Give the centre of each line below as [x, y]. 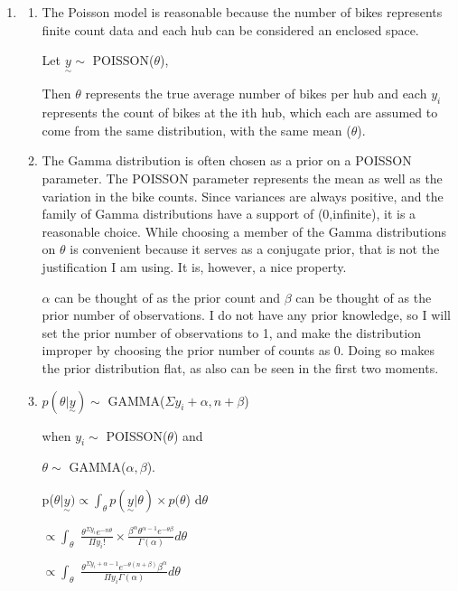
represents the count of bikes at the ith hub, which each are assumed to [240, 113]
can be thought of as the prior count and [168, 297]
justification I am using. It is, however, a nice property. [194, 266]
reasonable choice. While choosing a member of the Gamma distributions [244, 231]
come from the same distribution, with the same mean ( [196, 130]
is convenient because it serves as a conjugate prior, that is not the [255, 249]
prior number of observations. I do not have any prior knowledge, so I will [246, 315]
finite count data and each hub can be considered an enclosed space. [230, 29]
